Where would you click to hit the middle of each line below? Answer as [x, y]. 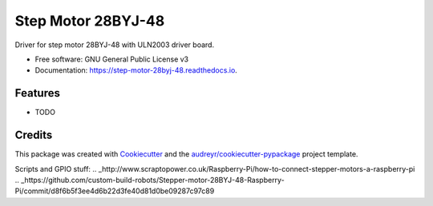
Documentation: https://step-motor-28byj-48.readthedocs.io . [136, 70]
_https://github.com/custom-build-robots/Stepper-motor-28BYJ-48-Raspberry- [153, 180]
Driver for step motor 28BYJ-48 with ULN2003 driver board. [115, 45]
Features [37, 93]
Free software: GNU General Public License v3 [112, 59]
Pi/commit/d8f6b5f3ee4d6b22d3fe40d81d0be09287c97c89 [115, 191]
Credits [34, 135]
